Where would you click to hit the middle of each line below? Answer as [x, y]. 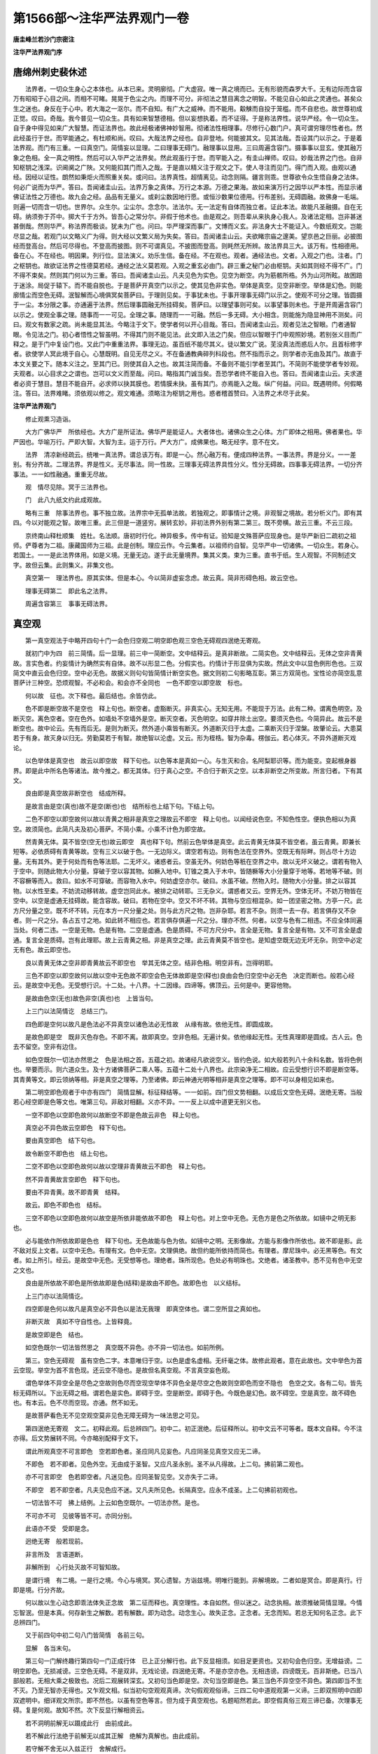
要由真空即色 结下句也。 [62, 1141]
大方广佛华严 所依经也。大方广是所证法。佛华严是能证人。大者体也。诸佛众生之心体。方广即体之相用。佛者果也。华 [194, 432]
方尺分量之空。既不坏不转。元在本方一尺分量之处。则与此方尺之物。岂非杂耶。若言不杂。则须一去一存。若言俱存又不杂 [184, 910]
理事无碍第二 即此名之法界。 [68, 591]
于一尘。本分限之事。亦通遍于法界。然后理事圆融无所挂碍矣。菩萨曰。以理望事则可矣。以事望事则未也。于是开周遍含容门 [188, 304]
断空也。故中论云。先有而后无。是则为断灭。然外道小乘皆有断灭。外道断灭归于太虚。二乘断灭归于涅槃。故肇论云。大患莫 [188, 728]
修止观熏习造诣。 [50, 419]
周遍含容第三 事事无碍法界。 [68, 603]
